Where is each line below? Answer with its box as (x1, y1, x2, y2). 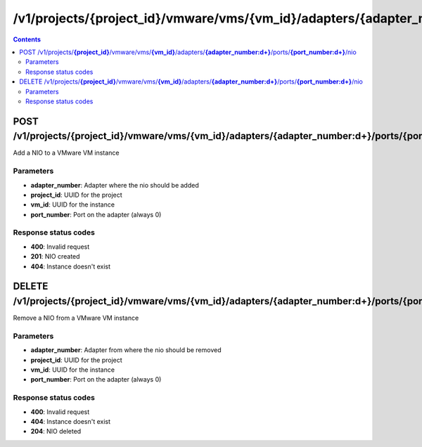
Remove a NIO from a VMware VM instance (13, 313, 139, 323)
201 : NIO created (30, 252, 80, 261)
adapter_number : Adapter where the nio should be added (30, 181, 200, 189)
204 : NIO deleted (30, 427, 82, 436)
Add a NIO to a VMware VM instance (13, 148, 120, 157)
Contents (13, 35, 41, 44)
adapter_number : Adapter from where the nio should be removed (30, 346, 222, 354)
